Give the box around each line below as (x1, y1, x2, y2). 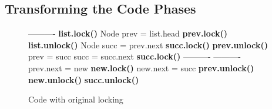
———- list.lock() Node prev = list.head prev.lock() (28, 27, 228, 39)
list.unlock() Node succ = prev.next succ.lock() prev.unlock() (28, 38, 268, 51)
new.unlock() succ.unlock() (28, 73, 139, 85)
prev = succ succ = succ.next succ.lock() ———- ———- (28, 50, 241, 62)
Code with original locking (28, 93, 123, 105)
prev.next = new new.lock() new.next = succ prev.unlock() (28, 61, 254, 74)
